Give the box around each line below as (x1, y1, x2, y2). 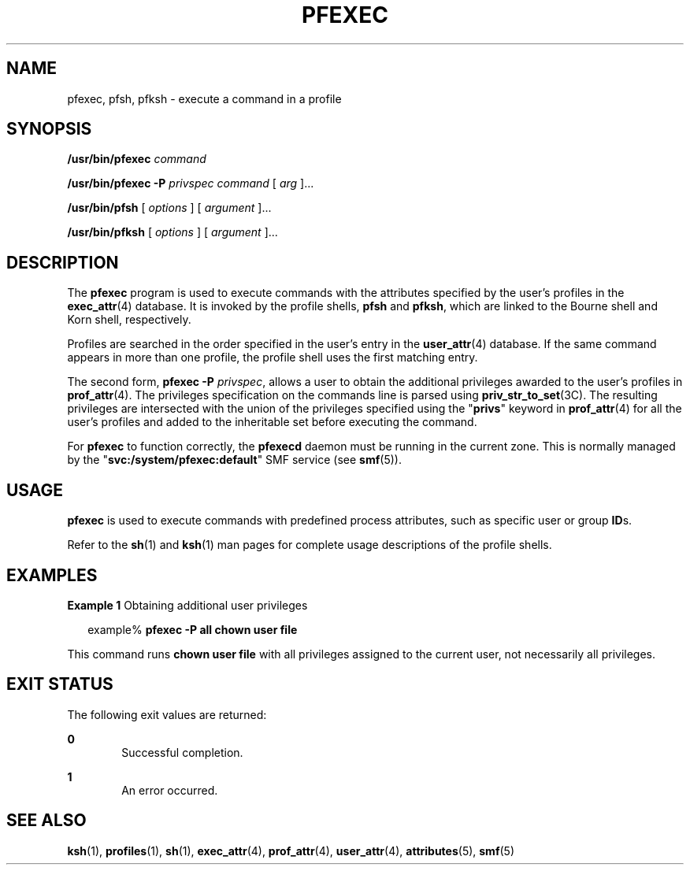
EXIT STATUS (6, 674, 113, 695)
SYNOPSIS (6, 119, 92, 139)
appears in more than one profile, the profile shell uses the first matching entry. (67, 350, 478, 365)
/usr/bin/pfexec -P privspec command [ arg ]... (67, 176, 314, 191)
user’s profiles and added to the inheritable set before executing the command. (67, 415, 477, 429)
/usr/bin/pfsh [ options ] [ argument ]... (67, 201, 272, 215)
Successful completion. (121, 745, 243, 759)
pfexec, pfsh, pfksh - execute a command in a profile (67, 91, 342, 106)
